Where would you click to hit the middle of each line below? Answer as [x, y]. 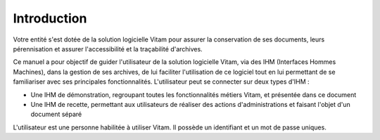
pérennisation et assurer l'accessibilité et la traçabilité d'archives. [108, 49]
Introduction [50, 18]
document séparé [56, 114]
